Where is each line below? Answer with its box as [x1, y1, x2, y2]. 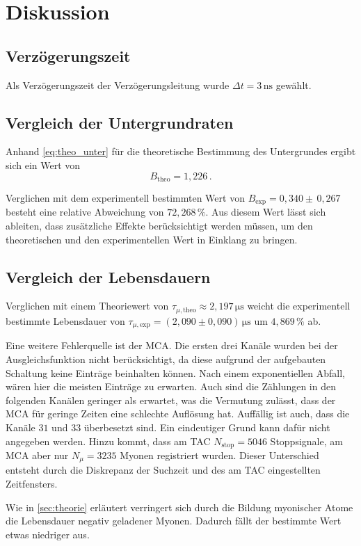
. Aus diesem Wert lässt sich [205, 204, 326, 219]
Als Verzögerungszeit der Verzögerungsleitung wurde [6, 77, 230, 92]
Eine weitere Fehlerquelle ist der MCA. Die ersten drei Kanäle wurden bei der [6, 338, 338, 353]
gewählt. [275, 77, 312, 92]
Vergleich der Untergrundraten [6, 111, 234, 133]
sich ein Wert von [6, 157, 81, 172]
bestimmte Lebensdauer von [6, 313, 125, 328]
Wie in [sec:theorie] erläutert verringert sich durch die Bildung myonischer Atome [6, 499, 353, 514]
